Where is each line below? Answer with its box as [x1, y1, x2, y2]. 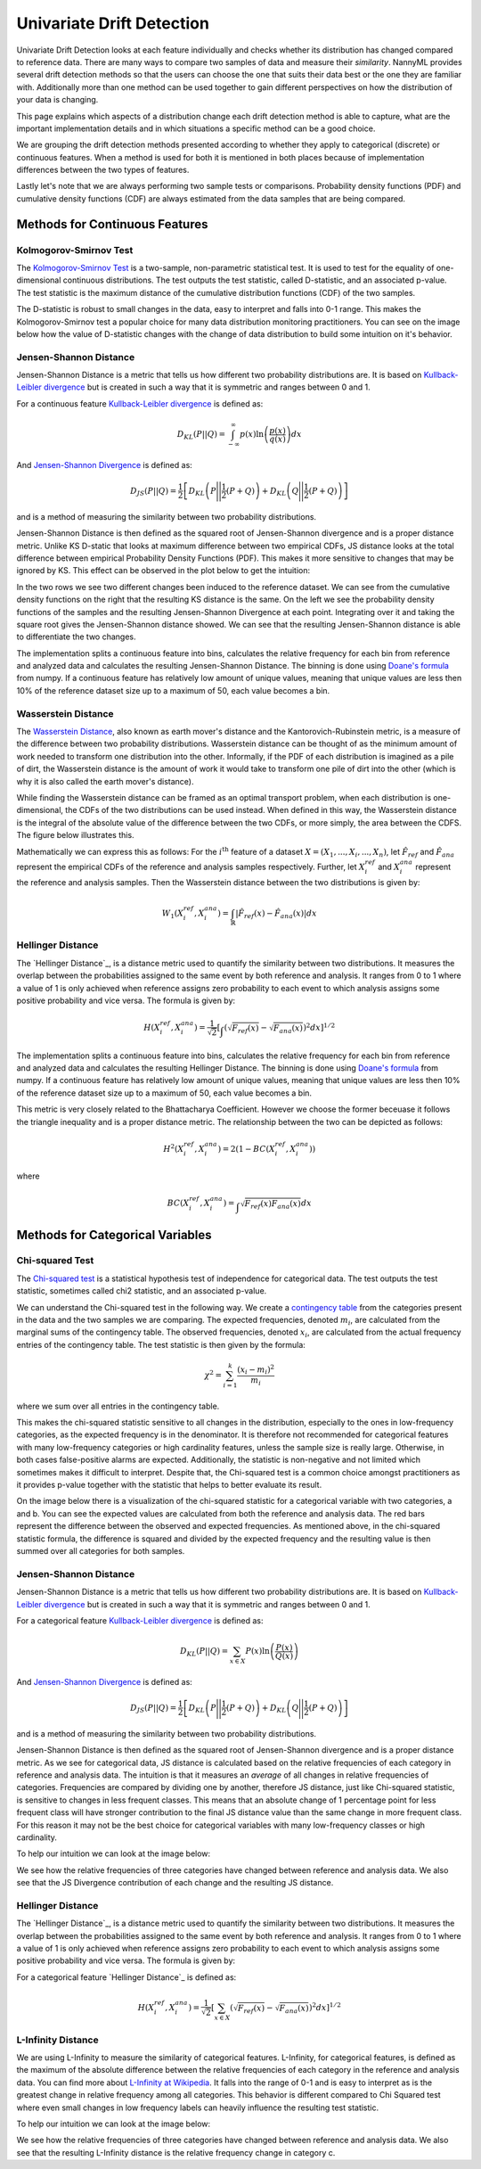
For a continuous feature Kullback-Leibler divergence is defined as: [16, 398, 264, 409]
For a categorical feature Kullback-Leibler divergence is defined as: [16, 1614, 264, 1626]
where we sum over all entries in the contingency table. [16, 1401, 220, 1411]
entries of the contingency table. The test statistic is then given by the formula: [16, 1339, 306, 1350]
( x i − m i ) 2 [237, 1363, 275, 1376]
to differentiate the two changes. [16, 631, 137, 642]
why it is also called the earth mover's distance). [16, 776, 195, 786]
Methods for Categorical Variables [16, 1227, 213, 1243]
